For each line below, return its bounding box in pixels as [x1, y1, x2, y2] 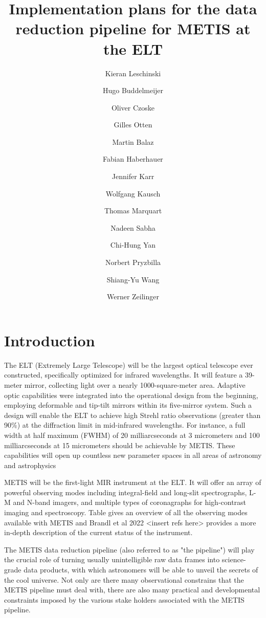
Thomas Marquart [104, 205, 162, 216]
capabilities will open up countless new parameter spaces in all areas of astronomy [4, 450, 262, 460]
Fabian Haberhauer [103, 153, 163, 164]
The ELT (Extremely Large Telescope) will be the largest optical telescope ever [4, 359, 253, 370]
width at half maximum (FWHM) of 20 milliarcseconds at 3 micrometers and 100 [4, 429, 260, 440]
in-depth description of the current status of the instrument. [4, 527, 193, 538]
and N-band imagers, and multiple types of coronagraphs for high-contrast [13, 497, 247, 507]
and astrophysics [4, 459, 56, 470]
